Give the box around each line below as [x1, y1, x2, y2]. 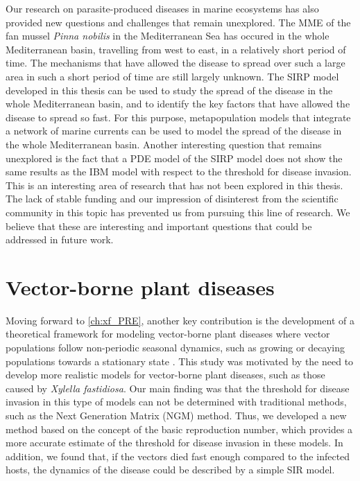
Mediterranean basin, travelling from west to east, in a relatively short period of [6, 42, 346, 56]
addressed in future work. [6, 232, 114, 247]
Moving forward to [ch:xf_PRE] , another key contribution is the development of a [6, 313, 354, 327]
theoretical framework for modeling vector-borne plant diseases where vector [6, 326, 330, 341]
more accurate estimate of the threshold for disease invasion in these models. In [6, 435, 343, 450]
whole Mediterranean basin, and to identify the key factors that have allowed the [6, 96, 350, 111]
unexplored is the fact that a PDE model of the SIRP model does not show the [6, 150, 343, 165]
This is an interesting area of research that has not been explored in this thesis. [6, 177, 343, 192]
